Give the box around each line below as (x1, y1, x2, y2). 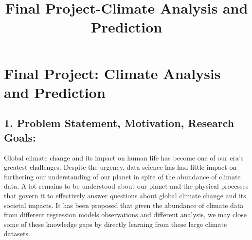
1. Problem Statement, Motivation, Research (4, 115, 234, 130)
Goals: (4, 129, 36, 144)
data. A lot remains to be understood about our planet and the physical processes (4, 181, 249, 191)
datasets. (4, 228, 30, 239)
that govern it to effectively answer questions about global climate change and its (4, 190, 246, 200)
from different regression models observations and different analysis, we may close (4, 209, 247, 220)
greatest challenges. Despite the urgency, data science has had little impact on (4, 162, 237, 172)
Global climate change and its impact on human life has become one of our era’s (4, 152, 244, 162)
